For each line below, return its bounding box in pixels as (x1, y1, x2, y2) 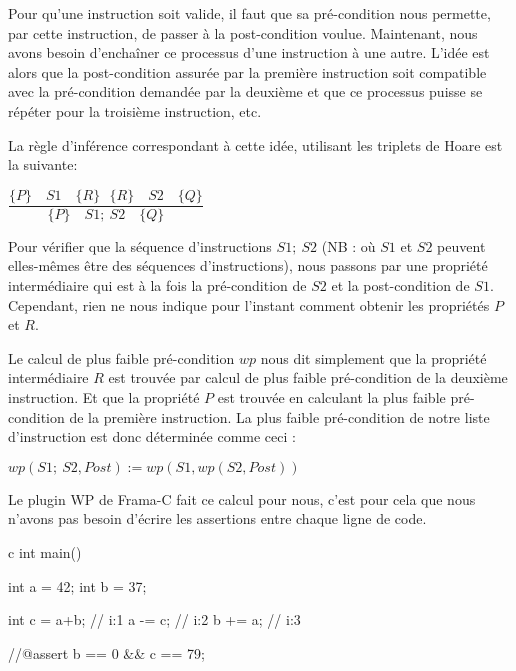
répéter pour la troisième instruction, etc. (8, 100, 262, 121)
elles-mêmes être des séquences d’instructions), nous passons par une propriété (8, 255, 488, 276)
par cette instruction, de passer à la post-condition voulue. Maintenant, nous (8, 22, 478, 43)
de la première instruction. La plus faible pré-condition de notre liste (69, 406, 490, 427)
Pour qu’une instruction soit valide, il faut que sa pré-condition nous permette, (8, 3, 491, 23)
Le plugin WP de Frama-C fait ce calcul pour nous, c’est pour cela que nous (8, 488, 476, 509)
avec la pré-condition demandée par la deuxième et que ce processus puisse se (8, 81, 483, 102)
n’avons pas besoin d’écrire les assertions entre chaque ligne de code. (8, 508, 427, 529)
